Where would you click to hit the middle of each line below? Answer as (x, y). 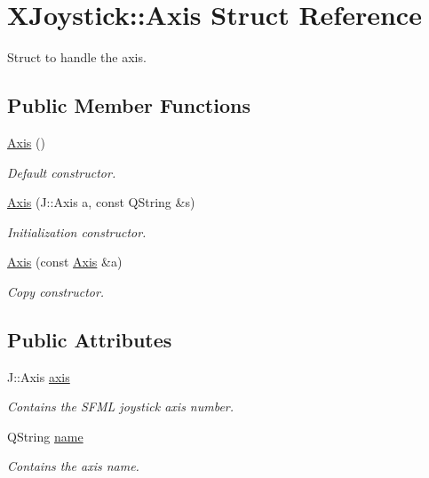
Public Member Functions (129, 105)
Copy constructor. (56, 291)
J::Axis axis (39, 376)
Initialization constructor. (77, 231)
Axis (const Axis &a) (65, 262)
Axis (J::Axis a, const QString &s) (101, 202)
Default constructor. (62, 172)
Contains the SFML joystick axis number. (121, 406)
